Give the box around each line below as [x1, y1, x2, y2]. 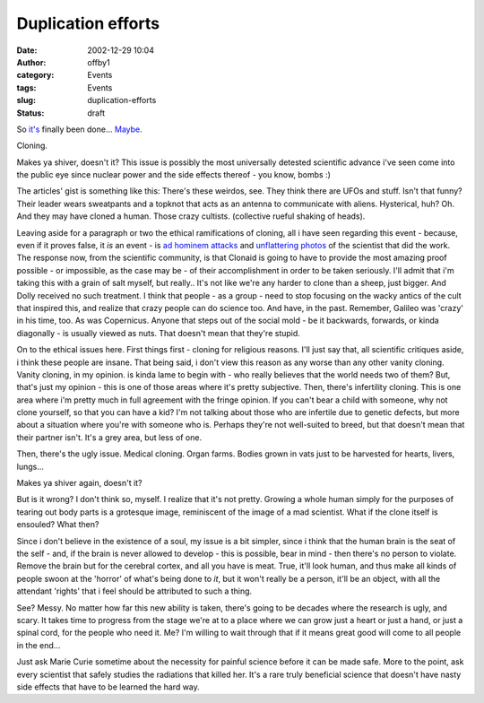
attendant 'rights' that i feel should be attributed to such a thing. [16, 586, 253, 596]
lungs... [16, 461, 45, 472]
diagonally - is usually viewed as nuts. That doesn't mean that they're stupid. [16, 327, 300, 338]
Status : [16, 108, 45, 118]
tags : [16, 82, 37, 93]
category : [16, 70, 55, 81]
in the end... [16, 639, 61, 650]
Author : [16, 56, 47, 67]
